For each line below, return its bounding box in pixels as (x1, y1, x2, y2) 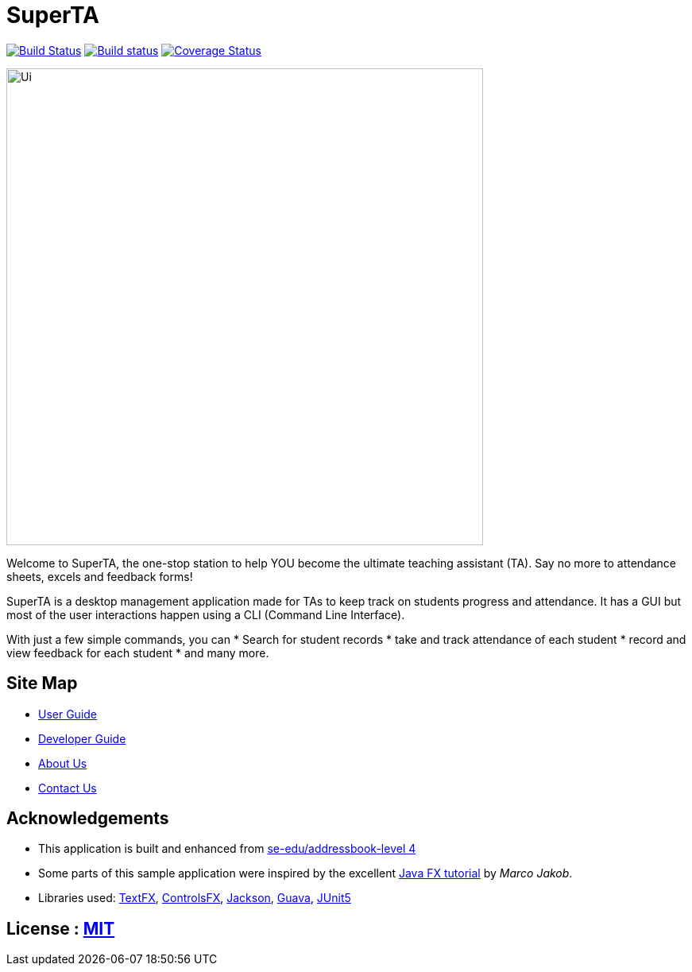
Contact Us (38, 780, 97, 795)
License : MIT (6, 918, 115, 939)
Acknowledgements (6, 808, 169, 829)
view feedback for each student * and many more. (6, 645, 269, 660)
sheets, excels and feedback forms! (6, 569, 193, 583)
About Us (38, 756, 87, 770)
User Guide (38, 707, 98, 721)
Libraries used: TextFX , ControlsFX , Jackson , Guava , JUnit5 (38, 891, 351, 905)
